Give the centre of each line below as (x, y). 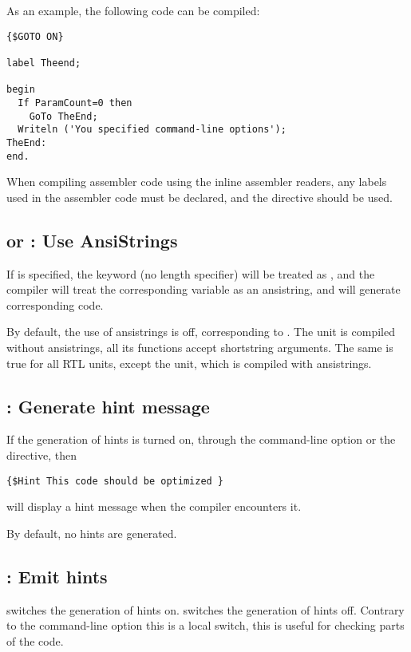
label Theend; (44, 63)
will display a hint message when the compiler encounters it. (154, 506)
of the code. (35, 640)
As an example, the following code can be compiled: (133, 10)
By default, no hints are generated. (92, 533)
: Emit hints (57, 576)
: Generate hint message (108, 406)
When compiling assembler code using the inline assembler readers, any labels (197, 182)
